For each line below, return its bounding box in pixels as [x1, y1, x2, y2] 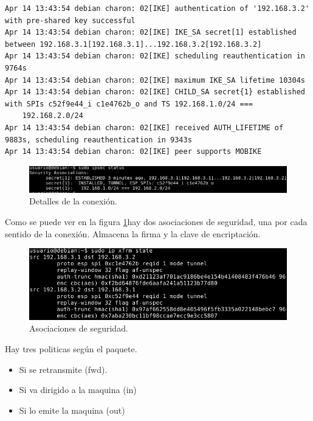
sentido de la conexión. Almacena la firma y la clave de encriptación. [5, 227, 261, 240]
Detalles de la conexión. [29, 195, 117, 207]
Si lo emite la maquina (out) [19, 403, 125, 416]
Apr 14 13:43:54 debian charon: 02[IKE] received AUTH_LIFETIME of [5, 123, 284, 132]
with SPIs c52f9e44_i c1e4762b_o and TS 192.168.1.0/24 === [5, 99, 253, 108]
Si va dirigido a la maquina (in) [19, 383, 137, 396]
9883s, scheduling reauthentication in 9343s [5, 135, 192, 144]
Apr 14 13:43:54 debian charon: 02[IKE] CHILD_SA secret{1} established [5, 88, 305, 97]
